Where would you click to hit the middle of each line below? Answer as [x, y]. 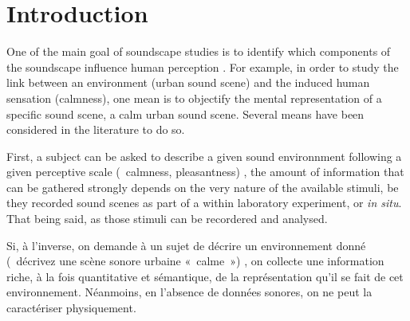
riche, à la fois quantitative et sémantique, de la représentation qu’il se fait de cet [205, 276]
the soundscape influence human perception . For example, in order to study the [203, 67]
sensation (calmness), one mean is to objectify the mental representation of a [194, 98]
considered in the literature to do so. [96, 129]
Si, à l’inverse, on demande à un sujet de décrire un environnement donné [186, 245]
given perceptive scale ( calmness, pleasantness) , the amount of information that [205, 172]
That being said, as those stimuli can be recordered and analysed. [167, 219]
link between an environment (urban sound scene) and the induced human [188, 82]
